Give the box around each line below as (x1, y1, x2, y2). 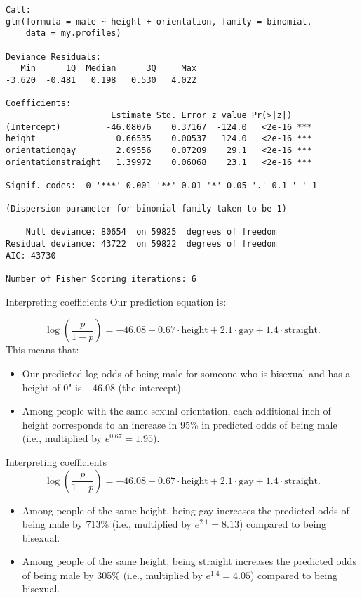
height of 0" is (22, 379, 82, 394)
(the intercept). (118, 379, 184, 394)
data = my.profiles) (25, 28, 121, 39)
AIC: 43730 (6, 250, 56, 261)
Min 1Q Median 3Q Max (20, 63, 197, 74)
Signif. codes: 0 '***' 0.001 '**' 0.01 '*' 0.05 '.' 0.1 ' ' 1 (6, 180, 317, 190)
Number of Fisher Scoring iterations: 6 (6, 274, 197, 285)
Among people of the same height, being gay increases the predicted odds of (22, 502, 349, 517)
